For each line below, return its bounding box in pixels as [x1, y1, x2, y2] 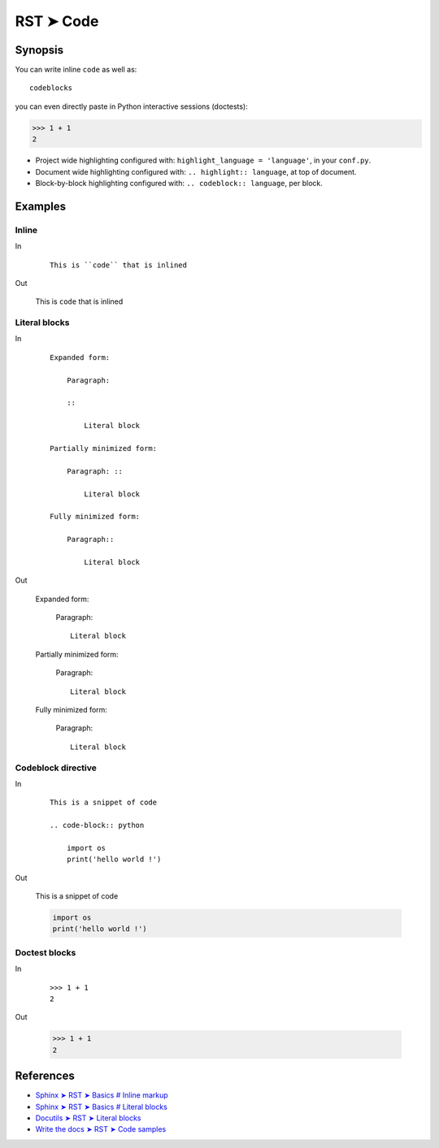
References [15, 1069, 75, 1083]
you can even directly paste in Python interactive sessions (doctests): [15, 102, 248, 111]
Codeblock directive [15, 762, 98, 773]
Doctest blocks [15, 947, 76, 958]
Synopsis [15, 43, 64, 57]
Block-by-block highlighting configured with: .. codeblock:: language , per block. [35, 178, 323, 188]
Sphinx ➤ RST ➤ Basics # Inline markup [35, 1090, 168, 1100]
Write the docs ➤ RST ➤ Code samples [35, 1124, 167, 1134]
